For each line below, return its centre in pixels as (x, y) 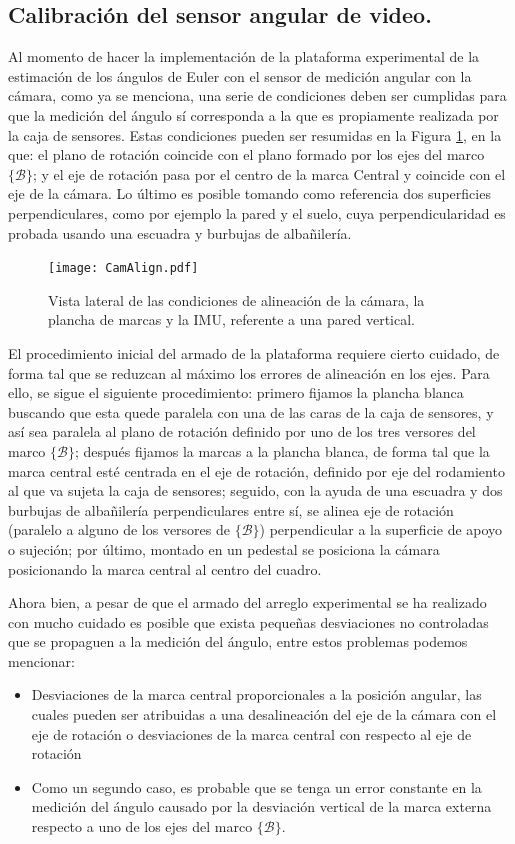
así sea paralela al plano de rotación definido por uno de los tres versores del (242, 431)
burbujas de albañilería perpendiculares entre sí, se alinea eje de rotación (231, 509)
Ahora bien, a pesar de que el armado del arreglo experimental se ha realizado (247, 602)
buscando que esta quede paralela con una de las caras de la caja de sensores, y (251, 411)
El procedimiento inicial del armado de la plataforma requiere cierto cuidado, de (254, 352)
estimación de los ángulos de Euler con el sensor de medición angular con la (240, 75)
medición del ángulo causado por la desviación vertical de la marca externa (261, 806)
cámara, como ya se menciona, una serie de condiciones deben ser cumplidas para (257, 95)
